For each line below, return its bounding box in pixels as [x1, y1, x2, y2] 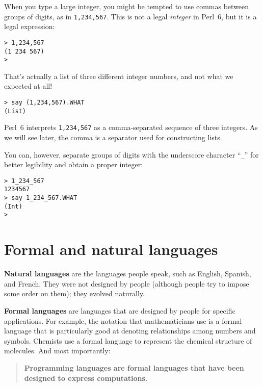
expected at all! [4, 81, 52, 91]
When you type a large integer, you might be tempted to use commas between [4, 1, 249, 11]
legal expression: [4, 21, 55, 32]
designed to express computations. [24, 372, 148, 383]
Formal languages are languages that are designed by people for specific [4, 305, 235, 316]
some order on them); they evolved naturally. [4, 288, 145, 299]
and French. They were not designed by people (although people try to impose [4, 278, 249, 289]
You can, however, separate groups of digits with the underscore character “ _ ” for [4, 149, 259, 160]
